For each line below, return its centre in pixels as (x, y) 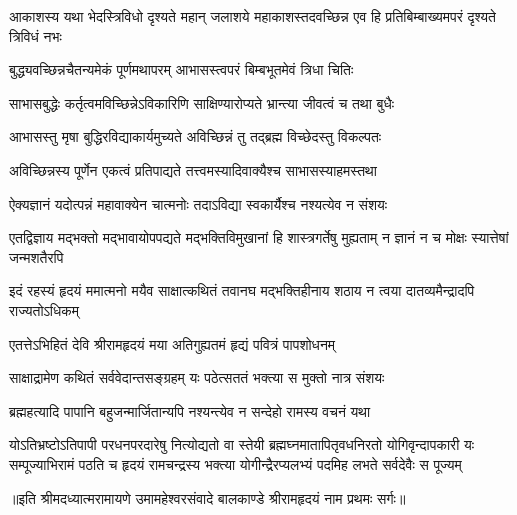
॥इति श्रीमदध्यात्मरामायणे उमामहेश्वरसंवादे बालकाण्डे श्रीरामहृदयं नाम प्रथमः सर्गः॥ (207, 497)
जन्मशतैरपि (36, 256)
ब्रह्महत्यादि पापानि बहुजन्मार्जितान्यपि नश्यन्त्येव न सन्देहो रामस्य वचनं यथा (190, 410)
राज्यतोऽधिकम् (44, 309)
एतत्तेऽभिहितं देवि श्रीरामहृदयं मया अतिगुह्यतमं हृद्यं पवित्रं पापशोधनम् (172, 343)
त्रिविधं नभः (35, 35)
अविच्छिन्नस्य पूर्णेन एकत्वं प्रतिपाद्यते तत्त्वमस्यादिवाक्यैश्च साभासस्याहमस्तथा (193, 169)
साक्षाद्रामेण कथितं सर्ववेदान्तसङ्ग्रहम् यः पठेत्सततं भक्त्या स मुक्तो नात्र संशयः (197, 377)
